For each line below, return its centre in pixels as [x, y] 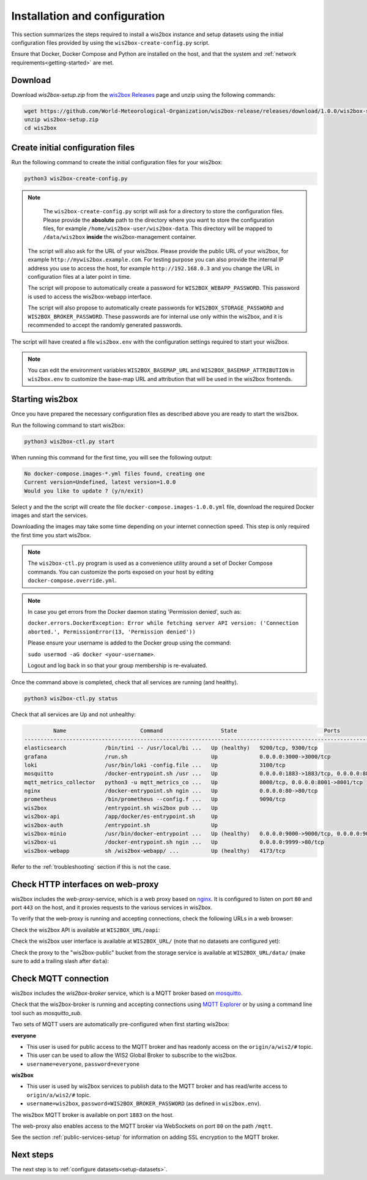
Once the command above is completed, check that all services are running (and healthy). [125, 683]
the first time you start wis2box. [51, 535]
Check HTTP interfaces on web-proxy [85, 884]
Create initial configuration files [73, 147]
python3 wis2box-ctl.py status [71, 699]
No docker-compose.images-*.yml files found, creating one [114, 474]
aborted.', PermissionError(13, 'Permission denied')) [112, 632]
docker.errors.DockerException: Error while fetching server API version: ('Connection [163, 623]
